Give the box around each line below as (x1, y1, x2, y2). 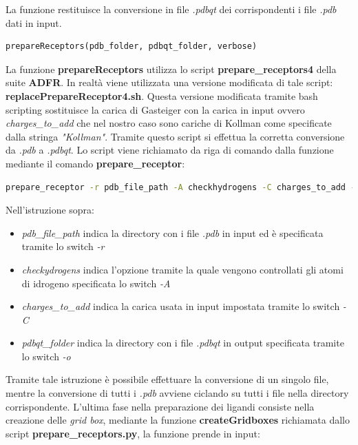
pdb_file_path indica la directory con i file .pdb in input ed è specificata (21, 225, 324, 240)
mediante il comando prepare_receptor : (6, 156, 185, 170)
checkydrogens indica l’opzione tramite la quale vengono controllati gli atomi (21, 262, 344, 276)
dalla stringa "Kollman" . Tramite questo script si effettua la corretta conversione (6, 129, 345, 143)
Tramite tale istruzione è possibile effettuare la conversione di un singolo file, (6, 372, 329, 386)
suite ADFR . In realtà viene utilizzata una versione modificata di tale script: (6, 75, 333, 90)
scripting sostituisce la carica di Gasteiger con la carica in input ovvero (6, 102, 305, 116)
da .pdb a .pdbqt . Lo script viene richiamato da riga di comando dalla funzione (6, 143, 334, 157)
